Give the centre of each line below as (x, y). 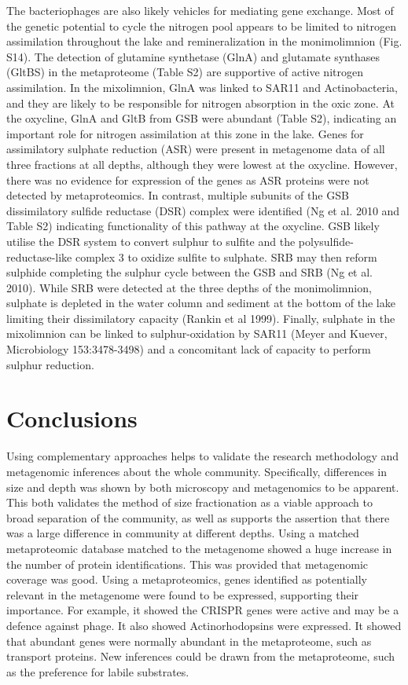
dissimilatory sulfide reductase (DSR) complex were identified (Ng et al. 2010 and (203, 210)
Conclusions (72, 418)
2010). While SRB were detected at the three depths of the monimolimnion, (189, 287)
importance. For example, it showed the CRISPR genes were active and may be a (203, 610)
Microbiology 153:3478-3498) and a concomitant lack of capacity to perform (189, 349)
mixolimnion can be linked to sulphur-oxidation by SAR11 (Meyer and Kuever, (197, 333)
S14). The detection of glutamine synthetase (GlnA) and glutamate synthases (193, 56)
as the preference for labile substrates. (98, 671)
